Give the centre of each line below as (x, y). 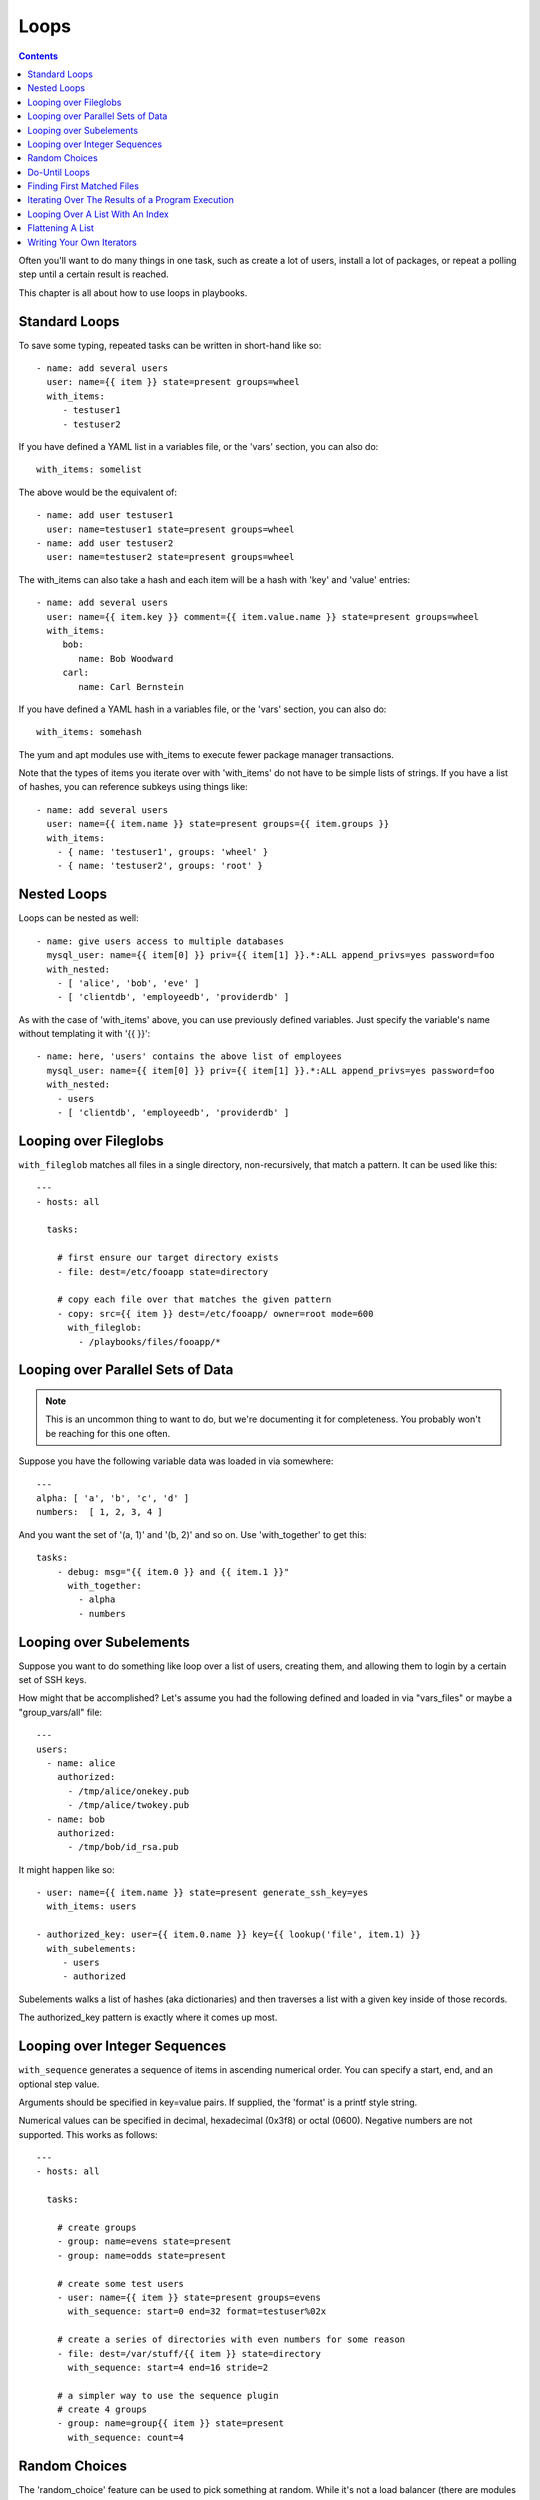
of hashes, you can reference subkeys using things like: (133, 787)
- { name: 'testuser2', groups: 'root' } (160, 866)
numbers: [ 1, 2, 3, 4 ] (100, 1512)
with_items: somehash (89, 732)
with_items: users (91, 1906)
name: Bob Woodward (126, 658)
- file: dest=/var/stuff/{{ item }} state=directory (189, 2353)
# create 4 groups (102, 2409)
